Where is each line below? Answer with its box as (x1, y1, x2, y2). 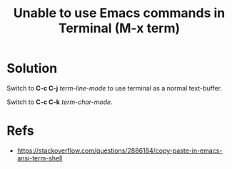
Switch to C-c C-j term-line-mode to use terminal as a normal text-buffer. (6, 83, 223, 92)
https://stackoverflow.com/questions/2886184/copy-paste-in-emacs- (16, 146, 223, 155)
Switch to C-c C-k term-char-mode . (6, 98, 113, 106)
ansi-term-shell (16, 153, 63, 162)
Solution (6, 61, 58, 76)
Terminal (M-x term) (58, 20, 181, 36)
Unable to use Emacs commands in (13, 5, 226, 21)
